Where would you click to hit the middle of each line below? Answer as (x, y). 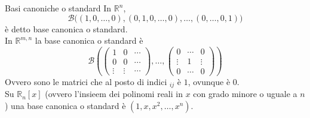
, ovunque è (209, 81)
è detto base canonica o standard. (66, 28)
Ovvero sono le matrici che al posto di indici (86, 81)
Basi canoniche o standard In (58, 8)
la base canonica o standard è (89, 40)
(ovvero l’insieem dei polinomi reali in (114, 94)
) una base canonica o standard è (65, 106)
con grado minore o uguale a (245, 94)
